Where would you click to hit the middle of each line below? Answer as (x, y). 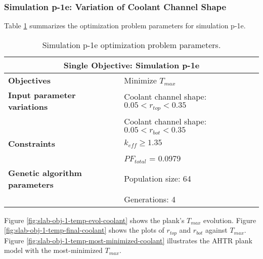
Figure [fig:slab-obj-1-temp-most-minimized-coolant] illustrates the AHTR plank (128, 240)
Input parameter (42, 95)
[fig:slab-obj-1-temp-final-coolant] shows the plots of (84, 230)
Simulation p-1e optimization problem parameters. (131, 45)
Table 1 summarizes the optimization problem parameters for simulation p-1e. (125, 26)
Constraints (32, 143)
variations (28, 106)
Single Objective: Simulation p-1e (131, 65)
